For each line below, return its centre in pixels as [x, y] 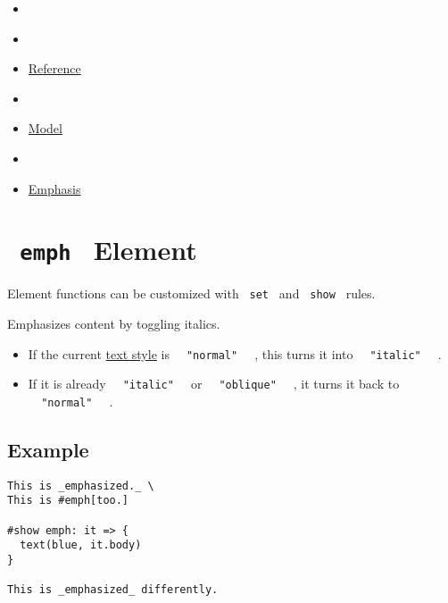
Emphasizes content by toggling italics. [114, 324]
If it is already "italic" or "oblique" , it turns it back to [214, 384]
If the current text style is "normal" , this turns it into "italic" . [235, 353]
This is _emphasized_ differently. [113, 590]
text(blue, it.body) [81, 545]
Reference [54, 68]
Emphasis [54, 188]
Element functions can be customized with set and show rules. [191, 293]
